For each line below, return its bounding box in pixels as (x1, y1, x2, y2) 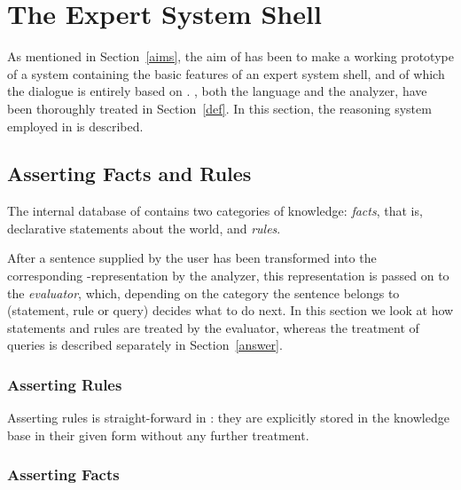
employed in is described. (7, 116, 144, 135)
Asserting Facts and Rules (7, 160, 252, 187)
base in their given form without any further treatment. (7, 425, 309, 444)
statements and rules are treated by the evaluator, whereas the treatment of (7, 318, 419, 336)
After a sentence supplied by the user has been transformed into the (7, 249, 377, 267)
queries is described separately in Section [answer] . (7, 336, 283, 354)
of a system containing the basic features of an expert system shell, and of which (7, 64, 445, 83)
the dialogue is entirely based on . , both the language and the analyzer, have (7, 82, 427, 100)
